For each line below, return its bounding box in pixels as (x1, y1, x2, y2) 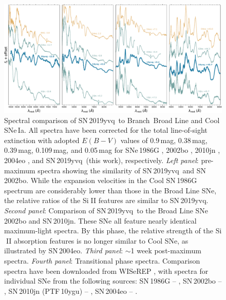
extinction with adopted (4, 134, 80, 145)
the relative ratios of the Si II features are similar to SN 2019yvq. (4, 195, 209, 206)
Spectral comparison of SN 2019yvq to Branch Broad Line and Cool (4, 114, 220, 125)
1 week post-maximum (130, 245, 201, 256)
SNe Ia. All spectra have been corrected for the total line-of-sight (4, 125, 208, 135)
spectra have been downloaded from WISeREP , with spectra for (4, 265, 209, 276)
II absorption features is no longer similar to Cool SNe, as (6, 235, 189, 246)
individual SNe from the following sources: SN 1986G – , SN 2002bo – (4, 275, 222, 286)
